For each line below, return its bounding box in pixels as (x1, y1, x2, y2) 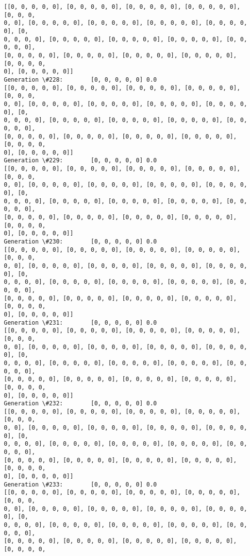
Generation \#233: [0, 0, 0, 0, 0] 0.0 (4, 481, 157, 488)
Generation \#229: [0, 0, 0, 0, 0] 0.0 (4, 157, 157, 164)
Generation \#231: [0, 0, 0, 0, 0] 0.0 (4, 319, 157, 326)
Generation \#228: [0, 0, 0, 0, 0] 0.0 (4, 76, 157, 83)
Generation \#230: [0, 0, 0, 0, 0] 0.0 (4, 238, 157, 245)
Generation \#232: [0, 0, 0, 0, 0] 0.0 (4, 400, 157, 407)
